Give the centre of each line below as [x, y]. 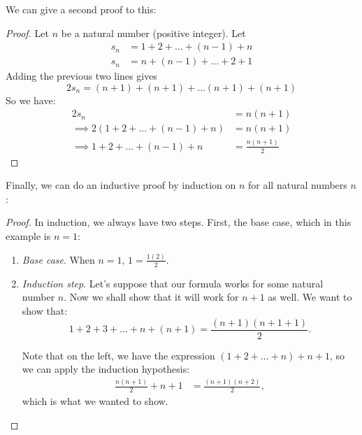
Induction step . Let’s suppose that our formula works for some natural [173, 283]
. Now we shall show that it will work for [151, 297]
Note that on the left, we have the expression [118, 355]
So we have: [31, 100]
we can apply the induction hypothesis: [106, 369]
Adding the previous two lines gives [81, 76]
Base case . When [58, 259]
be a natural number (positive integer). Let [153, 33]
